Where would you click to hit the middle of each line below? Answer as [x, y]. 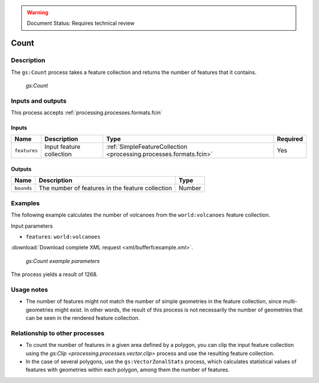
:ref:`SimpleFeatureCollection [147, 147]
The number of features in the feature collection [105, 188]
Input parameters [32, 226]
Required [290, 139]
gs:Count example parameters [63, 261]
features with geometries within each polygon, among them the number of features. [128, 370]
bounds [23, 188]
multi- [290, 301]
